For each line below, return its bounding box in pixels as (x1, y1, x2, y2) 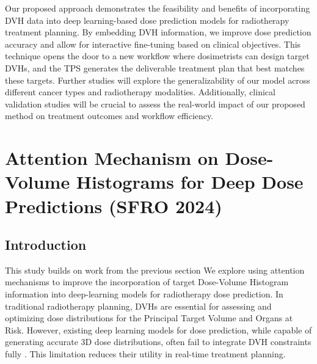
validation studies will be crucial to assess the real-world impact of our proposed (5, 97, 305, 110)
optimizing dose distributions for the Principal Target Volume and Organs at (5, 311, 293, 324)
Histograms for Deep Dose (76, 169, 304, 194)
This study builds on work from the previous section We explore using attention (5, 263, 305, 276)
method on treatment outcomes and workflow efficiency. (5, 109, 214, 122)
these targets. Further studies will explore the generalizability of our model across (5, 73, 310, 86)
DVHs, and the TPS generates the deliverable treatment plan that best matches (5, 61, 305, 74)
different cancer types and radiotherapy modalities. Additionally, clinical (5, 86, 275, 98)
